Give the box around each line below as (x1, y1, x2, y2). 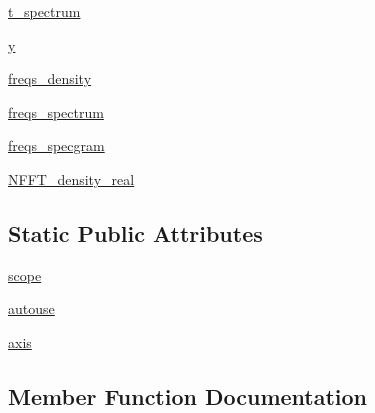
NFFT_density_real (8, 168, 135, 189)
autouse (8, 298, 55, 319)
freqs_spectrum (8, 101, 104, 122)
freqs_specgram (8, 135, 105, 156)
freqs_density (8, 68, 92, 89)
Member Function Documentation (8, 380, 368, 411)
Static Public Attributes (8, 217, 263, 248)
